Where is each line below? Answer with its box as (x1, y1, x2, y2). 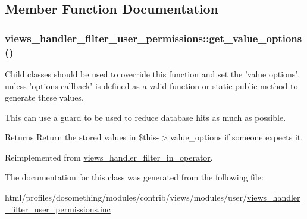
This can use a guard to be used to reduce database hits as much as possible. (5, 111, 286, 123)
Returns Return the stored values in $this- (5, 131, 159, 143)
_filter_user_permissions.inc (5, 202, 111, 215)
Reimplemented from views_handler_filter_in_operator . (5, 151, 213, 163)
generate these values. (5, 91, 84, 104)
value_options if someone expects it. (170, 131, 303, 143)
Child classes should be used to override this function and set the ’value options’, (5, 67, 300, 80)
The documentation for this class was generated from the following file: (5, 171, 264, 183)
